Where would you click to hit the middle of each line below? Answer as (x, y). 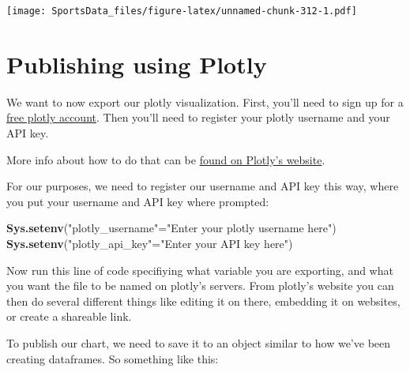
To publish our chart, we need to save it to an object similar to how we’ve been (199, 342)
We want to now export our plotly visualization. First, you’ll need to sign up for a (205, 101)
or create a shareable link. (69, 316)
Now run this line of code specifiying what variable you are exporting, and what (200, 270)
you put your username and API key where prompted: (138, 201)
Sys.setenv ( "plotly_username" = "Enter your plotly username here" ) (171, 228)
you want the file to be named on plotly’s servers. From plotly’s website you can (200, 286)
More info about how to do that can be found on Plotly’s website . (166, 159)
